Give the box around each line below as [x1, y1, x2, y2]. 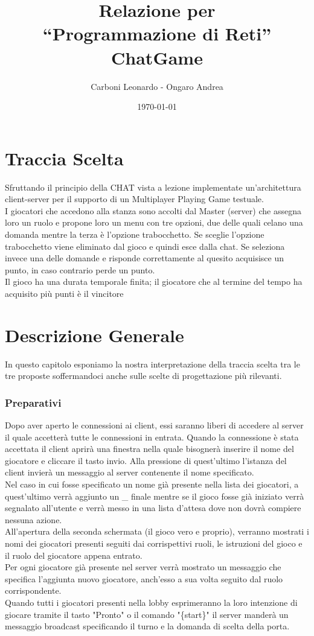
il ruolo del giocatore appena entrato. [5, 549, 143, 561]
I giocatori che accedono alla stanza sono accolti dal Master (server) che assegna [5, 204, 301, 217]
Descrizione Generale [5, 322, 184, 347]
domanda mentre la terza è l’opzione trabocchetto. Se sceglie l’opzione [5, 228, 264, 240]
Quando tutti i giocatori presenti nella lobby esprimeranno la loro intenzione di [5, 596, 298, 608]
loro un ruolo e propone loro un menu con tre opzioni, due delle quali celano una [5, 216, 303, 229]
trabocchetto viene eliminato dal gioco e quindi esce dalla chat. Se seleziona [5, 240, 285, 252]
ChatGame [111, 45, 203, 69]
